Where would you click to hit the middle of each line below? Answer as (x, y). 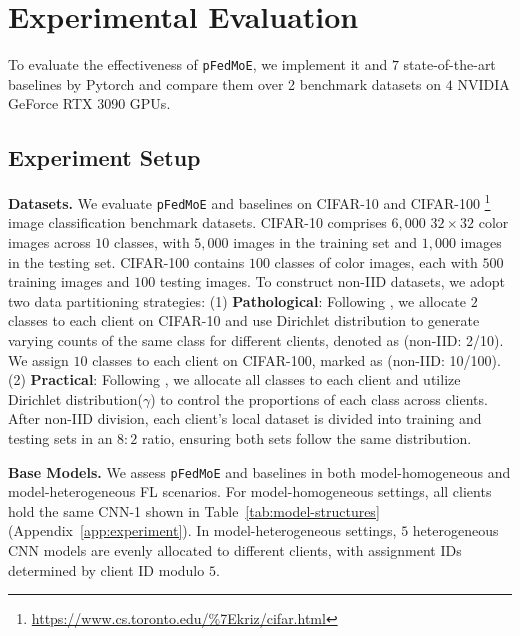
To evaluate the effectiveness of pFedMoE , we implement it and (198, 64)
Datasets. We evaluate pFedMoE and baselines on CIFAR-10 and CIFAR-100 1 (249, 201)
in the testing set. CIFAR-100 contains (126, 261)
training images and (69, 281)
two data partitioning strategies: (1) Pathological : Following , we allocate (237, 300)
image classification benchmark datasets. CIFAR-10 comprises (197, 222)
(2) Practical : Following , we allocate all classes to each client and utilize (234, 379)
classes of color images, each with (376, 261)
